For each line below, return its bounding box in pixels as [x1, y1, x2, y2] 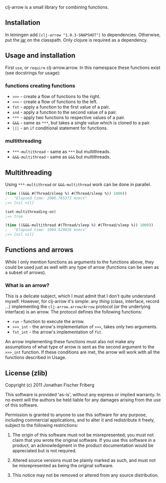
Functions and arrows [5, 245, 74, 254]
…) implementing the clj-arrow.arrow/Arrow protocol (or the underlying [5, 303, 151, 309]
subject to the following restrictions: [5, 422, 78, 428]
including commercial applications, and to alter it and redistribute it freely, [5, 417, 155, 423]
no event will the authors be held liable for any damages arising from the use [5, 397, 161, 403]
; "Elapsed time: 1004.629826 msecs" [5, 228, 87, 233]
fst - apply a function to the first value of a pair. [12, 104, 110, 110]
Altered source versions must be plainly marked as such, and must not [12, 457, 156, 463]
